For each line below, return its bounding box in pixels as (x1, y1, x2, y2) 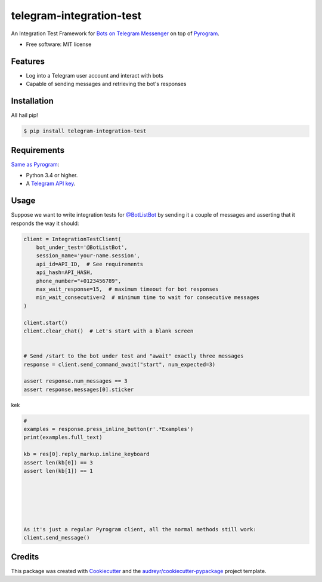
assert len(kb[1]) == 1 (23, 467, 94, 475)
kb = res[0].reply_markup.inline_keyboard (23, 451, 150, 458)
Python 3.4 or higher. (26, 172, 78, 179)
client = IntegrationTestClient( (23, 236, 122, 242)
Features (11, 56, 45, 66)
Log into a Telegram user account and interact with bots (26, 72, 164, 79)
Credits (11, 552, 39, 562)
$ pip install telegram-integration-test (23, 128, 147, 134)
